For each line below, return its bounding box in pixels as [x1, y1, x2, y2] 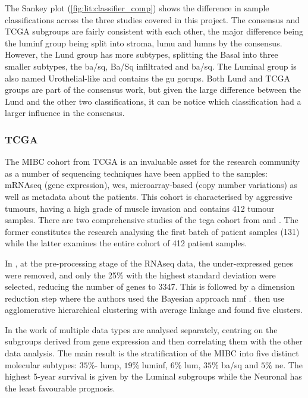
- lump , [95, 358, 121, 371]
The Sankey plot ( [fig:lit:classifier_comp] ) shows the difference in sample [5, 2, 269, 14]
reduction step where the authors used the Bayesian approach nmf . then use [5, 292, 285, 304]
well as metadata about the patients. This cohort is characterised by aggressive [5, 190, 293, 202]
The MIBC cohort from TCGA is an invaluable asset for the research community [5, 155, 300, 168]
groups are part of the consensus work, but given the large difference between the [5, 83, 301, 96]
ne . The [275, 358, 303, 371]
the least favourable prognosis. [5, 381, 115, 394]
